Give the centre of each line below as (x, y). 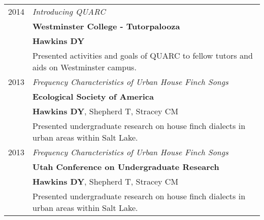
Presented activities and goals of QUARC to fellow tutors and (143, 55)
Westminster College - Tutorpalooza (106, 26)
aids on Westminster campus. (85, 67)
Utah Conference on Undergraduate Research (126, 167)
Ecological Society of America (93, 96)
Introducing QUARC (69, 11)
